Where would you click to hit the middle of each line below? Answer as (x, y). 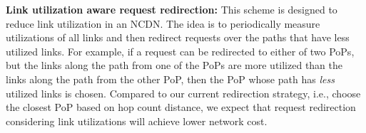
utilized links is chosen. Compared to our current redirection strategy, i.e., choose (183, 93)
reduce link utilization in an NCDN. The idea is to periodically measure (163, 23)
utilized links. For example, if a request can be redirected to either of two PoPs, (180, 51)
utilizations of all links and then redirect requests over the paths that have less (178, 37)
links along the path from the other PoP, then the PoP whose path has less (170, 79)
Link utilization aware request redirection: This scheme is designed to (172, 9)
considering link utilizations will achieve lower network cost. (137, 121)
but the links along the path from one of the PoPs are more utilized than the (174, 65)
